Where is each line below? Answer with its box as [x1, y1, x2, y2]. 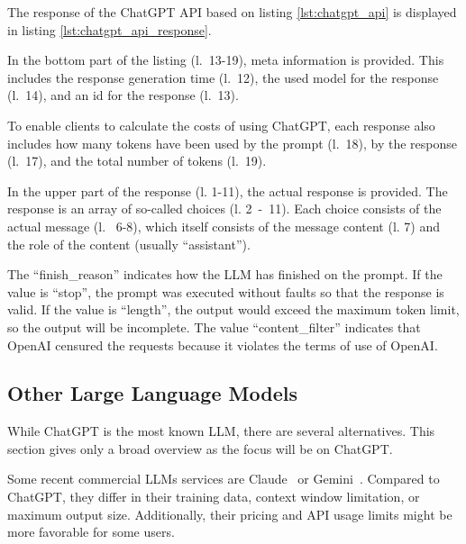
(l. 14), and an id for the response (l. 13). [7, 86, 239, 104]
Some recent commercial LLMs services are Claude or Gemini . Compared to [7, 469, 440, 488]
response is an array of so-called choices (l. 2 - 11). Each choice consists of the [7, 199, 442, 218]
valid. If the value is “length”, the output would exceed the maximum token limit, [7, 300, 460, 319]
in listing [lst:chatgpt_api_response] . [7, 20, 212, 39]
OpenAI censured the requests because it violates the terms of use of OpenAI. [7, 335, 438, 354]
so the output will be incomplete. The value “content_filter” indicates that [7, 317, 421, 336]
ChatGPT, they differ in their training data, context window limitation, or [7, 487, 420, 506]
